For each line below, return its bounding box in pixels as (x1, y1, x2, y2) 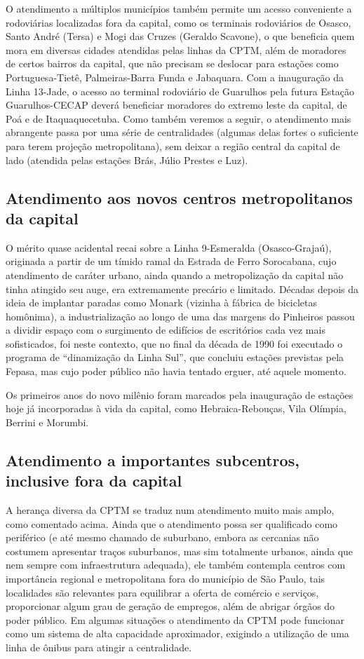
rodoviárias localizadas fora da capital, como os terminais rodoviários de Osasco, (6, 15, 351, 29)
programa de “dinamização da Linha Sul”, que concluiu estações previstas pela (6, 350, 344, 365)
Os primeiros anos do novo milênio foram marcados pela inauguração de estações (6, 387, 353, 402)
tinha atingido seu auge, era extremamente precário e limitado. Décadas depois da (6, 281, 359, 296)
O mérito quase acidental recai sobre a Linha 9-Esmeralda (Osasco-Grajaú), (6, 240, 332, 254)
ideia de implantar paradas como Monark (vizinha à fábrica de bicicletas (6, 295, 318, 310)
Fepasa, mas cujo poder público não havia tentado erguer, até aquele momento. (6, 364, 346, 379)
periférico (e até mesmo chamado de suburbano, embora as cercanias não (6, 530, 319, 545)
